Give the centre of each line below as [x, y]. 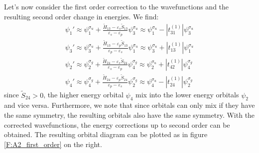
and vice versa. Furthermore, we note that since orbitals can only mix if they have [129, 105]
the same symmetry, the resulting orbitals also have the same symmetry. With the [129, 115]
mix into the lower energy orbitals [187, 95]
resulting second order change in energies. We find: [81, 16]
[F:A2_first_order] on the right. [53, 144]
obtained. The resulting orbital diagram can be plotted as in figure [106, 134]
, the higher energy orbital [83, 95]
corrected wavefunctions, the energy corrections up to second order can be [117, 124]
